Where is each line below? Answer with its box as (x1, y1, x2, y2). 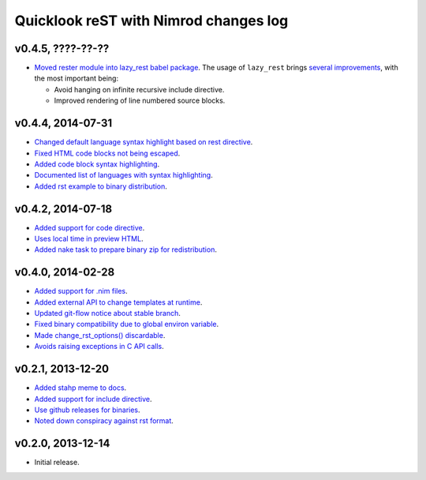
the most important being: (34, 73, 118, 83)
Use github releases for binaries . (34, 405, 141, 414)
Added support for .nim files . (34, 287, 128, 296)
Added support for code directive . (34, 223, 145, 232)
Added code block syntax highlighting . (34, 159, 160, 169)
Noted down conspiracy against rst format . (34, 416, 174, 426)
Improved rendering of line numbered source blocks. (54, 96, 226, 106)
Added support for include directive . (34, 394, 152, 403)
